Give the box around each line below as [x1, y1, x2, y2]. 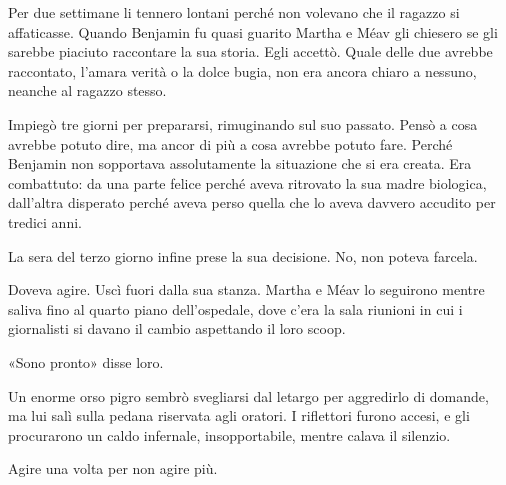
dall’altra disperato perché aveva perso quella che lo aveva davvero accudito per [8, 192, 496, 213]
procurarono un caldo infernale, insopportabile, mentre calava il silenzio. [8, 424, 451, 445]
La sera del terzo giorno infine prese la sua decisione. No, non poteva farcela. [8, 245, 478, 266]
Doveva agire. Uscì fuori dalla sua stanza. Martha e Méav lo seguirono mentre [8, 279, 485, 300]
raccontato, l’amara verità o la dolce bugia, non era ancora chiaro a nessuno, [8, 60, 477, 81]
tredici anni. [8, 211, 82, 232]
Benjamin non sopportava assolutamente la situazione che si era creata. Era [8, 153, 472, 174]
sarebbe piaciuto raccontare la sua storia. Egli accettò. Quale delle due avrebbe [8, 41, 493, 62]
